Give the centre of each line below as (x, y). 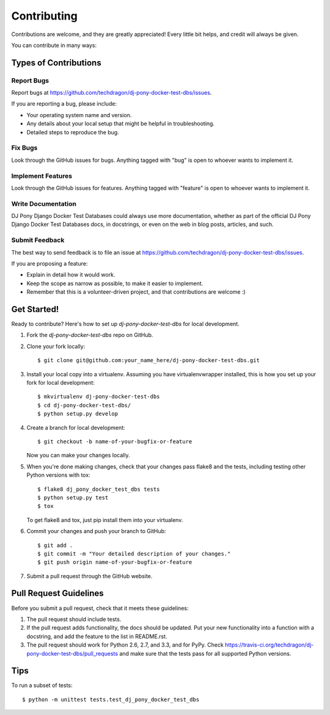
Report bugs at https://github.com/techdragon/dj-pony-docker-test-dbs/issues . (112, 93)
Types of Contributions (56, 63)
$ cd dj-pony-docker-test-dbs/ (84, 405)
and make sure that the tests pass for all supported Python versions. (205, 653)
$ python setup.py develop (78, 414)
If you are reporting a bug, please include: (64, 104)
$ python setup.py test (73, 497)
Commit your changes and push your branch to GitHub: (96, 531)
